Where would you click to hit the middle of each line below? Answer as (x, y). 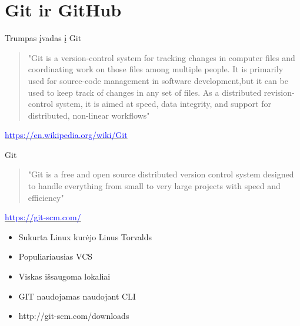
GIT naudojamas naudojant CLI (77, 296)
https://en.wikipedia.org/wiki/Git (66, 135)
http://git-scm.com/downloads (74, 316)
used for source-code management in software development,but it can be (158, 80)
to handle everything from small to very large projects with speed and (154, 186)
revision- (279, 92)
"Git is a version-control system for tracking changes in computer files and (161, 57)
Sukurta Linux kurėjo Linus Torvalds (85, 236)
